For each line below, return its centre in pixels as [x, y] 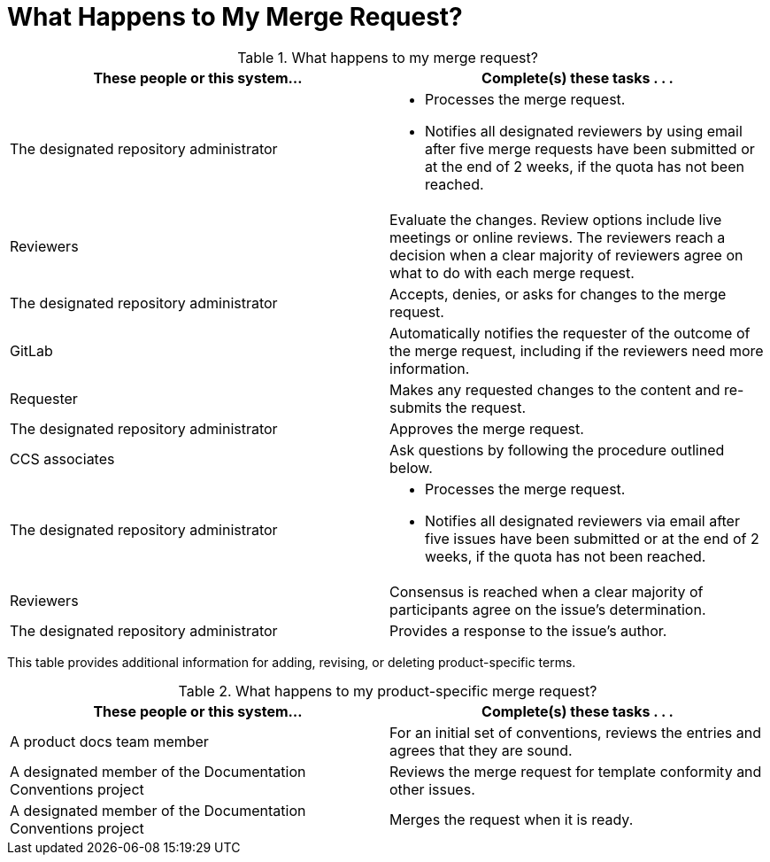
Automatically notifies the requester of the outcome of [570, 333]
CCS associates [62, 458]
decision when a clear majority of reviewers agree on [566, 255]
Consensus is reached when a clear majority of [547, 591]
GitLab [31, 350]
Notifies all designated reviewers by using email [584, 131]
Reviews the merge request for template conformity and [576, 771]
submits [416, 407]
